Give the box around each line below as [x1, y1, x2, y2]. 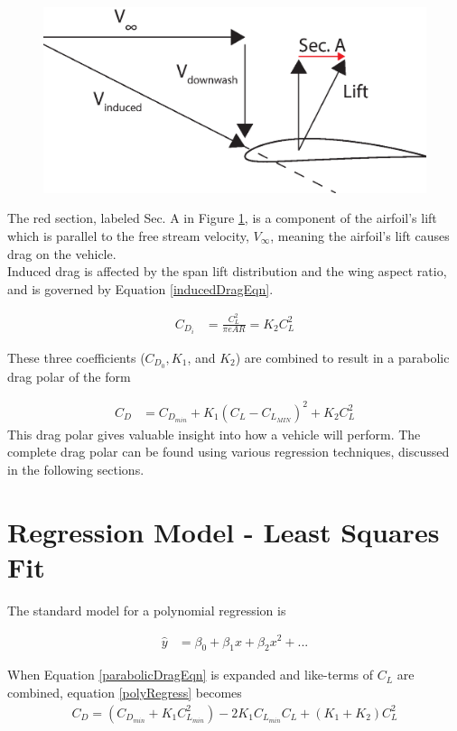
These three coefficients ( [7, 347, 145, 366]
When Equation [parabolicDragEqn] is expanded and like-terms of [7, 665, 374, 684]
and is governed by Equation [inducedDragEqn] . [7, 279, 274, 298]
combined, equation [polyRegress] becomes [7, 682, 242, 701]
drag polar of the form [7, 366, 131, 385]
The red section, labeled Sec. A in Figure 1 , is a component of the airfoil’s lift [7, 208, 437, 227]
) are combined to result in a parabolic [235, 347, 450, 366]
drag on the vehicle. [7, 244, 117, 263]
